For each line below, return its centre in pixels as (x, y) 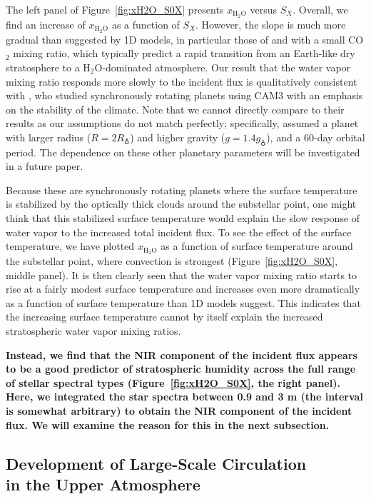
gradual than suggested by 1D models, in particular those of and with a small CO (185, 39)
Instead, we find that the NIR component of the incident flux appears (182, 354)
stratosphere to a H (48, 67)
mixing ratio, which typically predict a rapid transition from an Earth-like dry (184, 53)
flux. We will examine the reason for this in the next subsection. (168, 424)
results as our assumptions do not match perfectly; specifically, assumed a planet (182, 123)
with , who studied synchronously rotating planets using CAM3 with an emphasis (184, 95)
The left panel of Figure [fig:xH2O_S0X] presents (115, 9)
